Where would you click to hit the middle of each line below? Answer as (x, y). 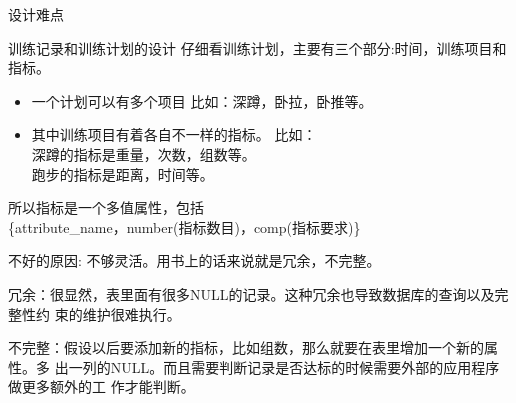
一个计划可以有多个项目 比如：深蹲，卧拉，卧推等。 (202, 100)
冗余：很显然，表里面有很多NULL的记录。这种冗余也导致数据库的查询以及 (251, 293)
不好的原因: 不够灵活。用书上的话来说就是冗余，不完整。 (194, 260)
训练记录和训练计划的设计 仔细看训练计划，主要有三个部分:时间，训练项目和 (257, 47)
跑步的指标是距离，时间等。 (122, 173)
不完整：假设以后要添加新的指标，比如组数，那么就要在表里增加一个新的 (246, 347)
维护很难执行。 (131, 313)
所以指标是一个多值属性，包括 (106, 207)
